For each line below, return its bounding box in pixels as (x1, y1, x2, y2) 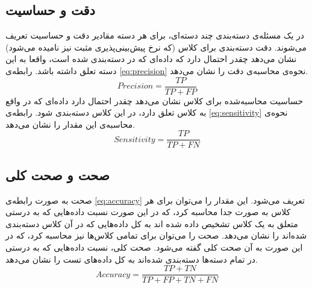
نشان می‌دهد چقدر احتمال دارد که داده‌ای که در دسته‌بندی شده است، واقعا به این (5, 52, 297, 65)
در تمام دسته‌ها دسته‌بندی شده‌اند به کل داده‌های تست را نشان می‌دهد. (5, 252, 258, 265)
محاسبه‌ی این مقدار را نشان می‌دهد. (5, 117, 136, 130)
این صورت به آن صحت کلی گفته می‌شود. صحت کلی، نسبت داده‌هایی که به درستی (5, 241, 303, 254)
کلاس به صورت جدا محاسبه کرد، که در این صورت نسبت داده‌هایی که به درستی (5, 205, 291, 218)
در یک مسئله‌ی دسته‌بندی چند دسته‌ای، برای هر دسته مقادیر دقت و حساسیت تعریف (5, 29, 305, 42)
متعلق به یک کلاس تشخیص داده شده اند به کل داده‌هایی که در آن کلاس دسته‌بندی (5, 217, 298, 230)
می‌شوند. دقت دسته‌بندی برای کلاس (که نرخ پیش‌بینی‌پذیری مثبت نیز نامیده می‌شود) (5, 40, 307, 53)
